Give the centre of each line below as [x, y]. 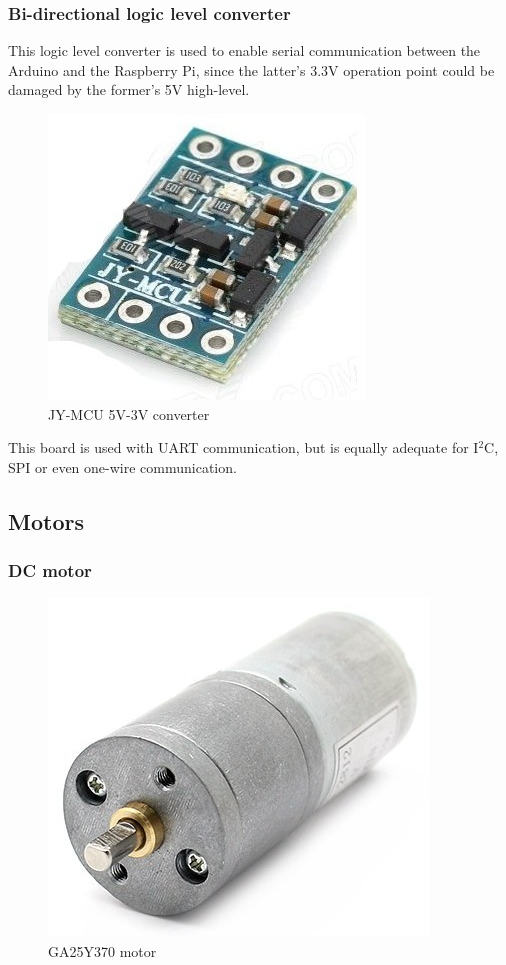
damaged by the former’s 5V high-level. [129, 89]
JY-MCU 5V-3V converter [129, 413]
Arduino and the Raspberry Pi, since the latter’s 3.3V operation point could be [251, 69]
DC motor [50, 570]
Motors [46, 520]
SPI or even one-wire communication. [122, 466]
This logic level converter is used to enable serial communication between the [244, 50]
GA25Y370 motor [102, 950]
